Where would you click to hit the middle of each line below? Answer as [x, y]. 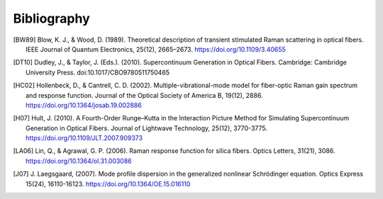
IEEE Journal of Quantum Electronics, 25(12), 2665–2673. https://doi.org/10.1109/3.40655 [156, 49]
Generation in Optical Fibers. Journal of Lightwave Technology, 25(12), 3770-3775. [146, 128]
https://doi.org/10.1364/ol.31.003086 [79, 161]
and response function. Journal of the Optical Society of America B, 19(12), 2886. [144, 95]
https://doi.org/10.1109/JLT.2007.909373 [84, 138]
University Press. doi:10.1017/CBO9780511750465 [98, 72]
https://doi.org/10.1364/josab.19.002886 [84, 105]
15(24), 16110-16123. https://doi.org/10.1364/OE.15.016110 [108, 183]
